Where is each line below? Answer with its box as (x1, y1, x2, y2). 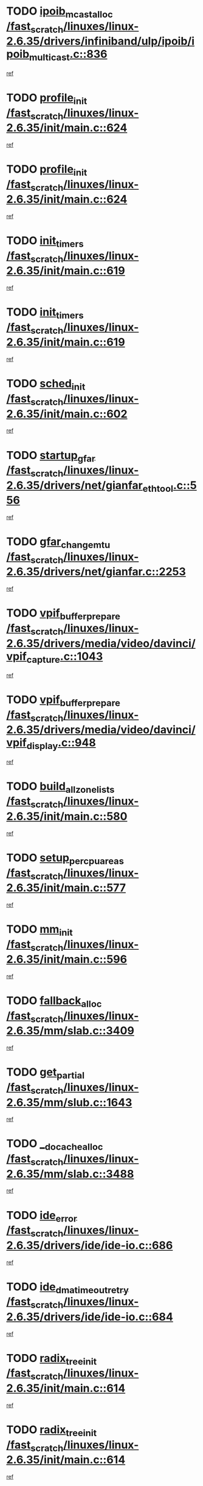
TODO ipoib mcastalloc (6, 4, 114, 20)
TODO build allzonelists (6, 779, 115, 795)
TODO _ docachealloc (6, 1137, 103, 1153)
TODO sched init (6, 377, 86, 393)
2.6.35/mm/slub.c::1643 (6, 1096, 132, 1109)
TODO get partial (6, 1065, 85, 1081)
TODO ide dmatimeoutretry (6, 1280, 129, 1296)
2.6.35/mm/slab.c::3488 (6, 1167, 134, 1181)
